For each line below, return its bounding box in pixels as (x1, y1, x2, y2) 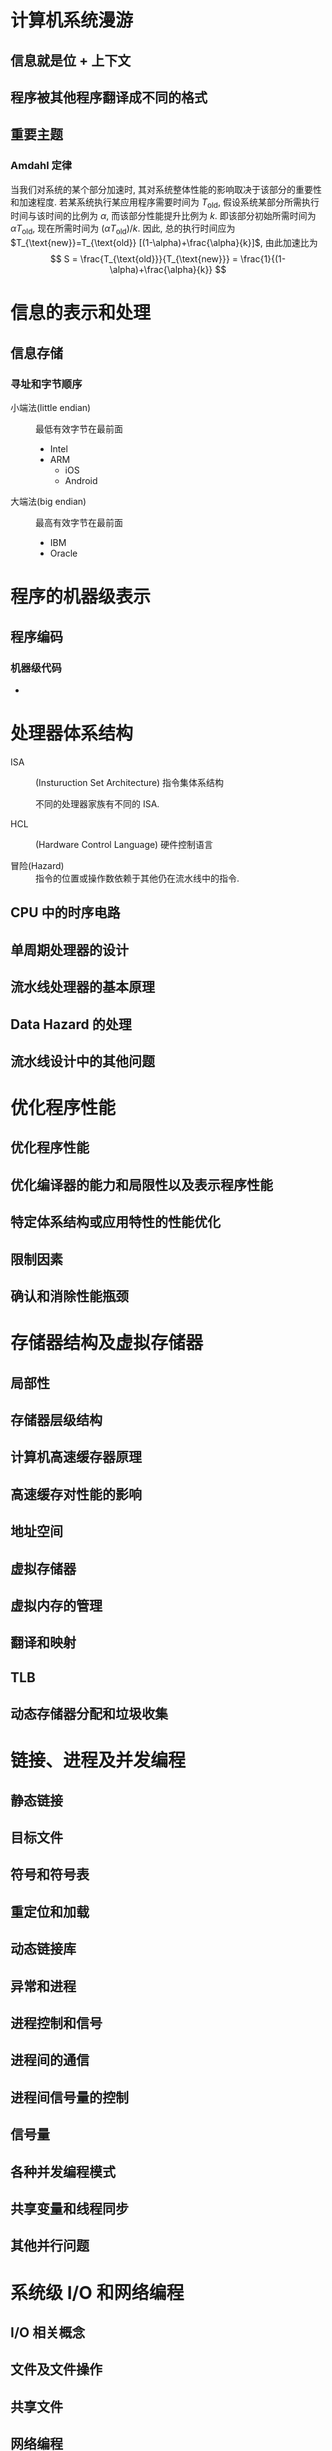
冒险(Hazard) (10, 859, 65, 871)
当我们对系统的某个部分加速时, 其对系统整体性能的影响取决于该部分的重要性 (10, 183, 322, 195)
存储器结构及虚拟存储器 (10, 1332, 204, 1355)
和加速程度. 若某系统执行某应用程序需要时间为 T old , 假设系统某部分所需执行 (10, 196, 320, 210)
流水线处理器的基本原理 (10, 979, 155, 996)
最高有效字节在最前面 (35, 517, 123, 529)
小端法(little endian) (10, 402, 92, 414)
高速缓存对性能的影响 (10, 1486, 142, 1503)
